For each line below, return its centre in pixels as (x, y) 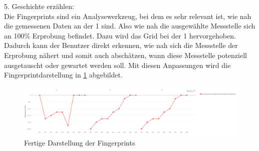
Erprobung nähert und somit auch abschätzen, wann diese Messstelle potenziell (125, 55)
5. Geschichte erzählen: (39, 6)
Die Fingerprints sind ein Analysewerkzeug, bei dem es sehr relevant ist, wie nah (128, 16)
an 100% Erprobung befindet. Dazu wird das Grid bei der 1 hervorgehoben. (120, 35)
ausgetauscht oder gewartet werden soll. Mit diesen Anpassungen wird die (117, 65)
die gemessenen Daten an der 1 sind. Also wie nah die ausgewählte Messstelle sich (130, 26)
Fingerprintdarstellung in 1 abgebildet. (63, 75)
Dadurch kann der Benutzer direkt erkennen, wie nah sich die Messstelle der (121, 45)
